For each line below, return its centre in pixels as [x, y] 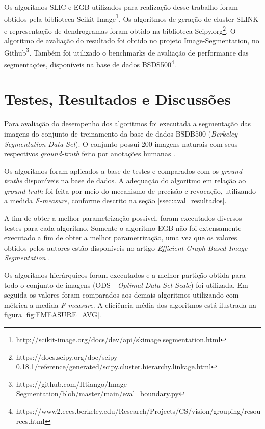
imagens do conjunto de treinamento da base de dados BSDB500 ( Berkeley [121, 133]
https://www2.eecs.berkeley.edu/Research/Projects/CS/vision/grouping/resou [138, 410]
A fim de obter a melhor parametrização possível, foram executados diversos [123, 218]
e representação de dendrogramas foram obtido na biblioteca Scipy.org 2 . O [120, 30]
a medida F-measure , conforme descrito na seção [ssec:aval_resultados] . [115, 200]
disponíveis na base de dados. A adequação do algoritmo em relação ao [135, 181]
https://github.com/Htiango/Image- [73, 383]
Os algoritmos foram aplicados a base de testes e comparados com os [112, 170]
